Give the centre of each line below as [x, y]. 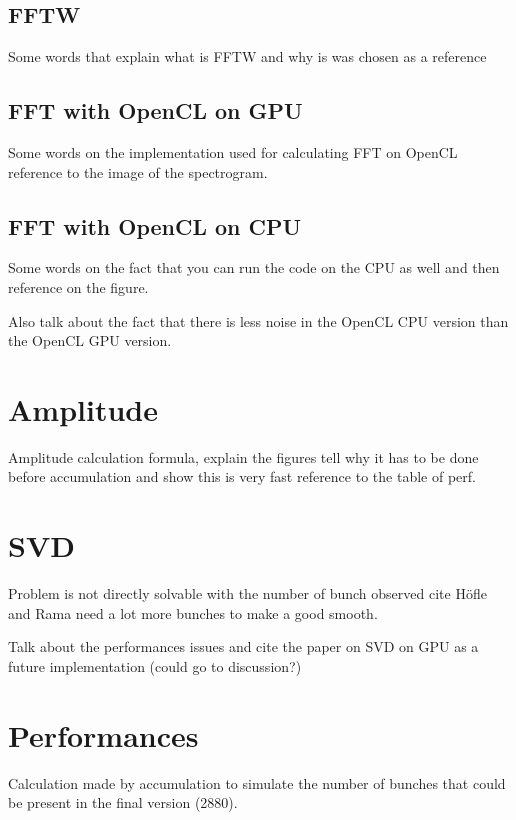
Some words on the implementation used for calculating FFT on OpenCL [233, 152]
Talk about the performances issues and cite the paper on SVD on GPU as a [243, 646]
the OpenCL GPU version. [90, 340]
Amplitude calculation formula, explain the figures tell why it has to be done [243, 456]
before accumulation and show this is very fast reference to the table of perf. [242, 476]
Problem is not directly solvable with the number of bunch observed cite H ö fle [247, 593]
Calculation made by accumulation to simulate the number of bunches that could [257, 782]
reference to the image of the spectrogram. [138, 171]
